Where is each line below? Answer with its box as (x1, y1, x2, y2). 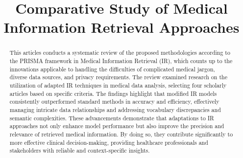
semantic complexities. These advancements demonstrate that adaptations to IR (9, 113, 214, 122)
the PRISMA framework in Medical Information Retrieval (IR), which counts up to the (9, 57, 233, 65)
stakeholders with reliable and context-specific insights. (9, 146, 150, 155)
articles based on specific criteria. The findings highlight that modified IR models (9, 89, 217, 97)
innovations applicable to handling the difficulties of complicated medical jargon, (9, 65, 215, 73)
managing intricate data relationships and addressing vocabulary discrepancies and (9, 105, 221, 113)
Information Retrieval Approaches (3, 17, 240, 37)
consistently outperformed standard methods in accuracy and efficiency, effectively (9, 97, 219, 106)
